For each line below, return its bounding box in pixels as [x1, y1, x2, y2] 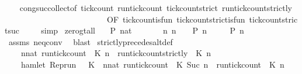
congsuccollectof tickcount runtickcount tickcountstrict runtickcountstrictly [19, 2, 292, 13]
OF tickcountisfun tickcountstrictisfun [106, 13, 245, 25]
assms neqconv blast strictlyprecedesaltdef [8, 35, 173, 47]
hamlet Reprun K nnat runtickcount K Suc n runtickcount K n [20, 58, 284, 70]
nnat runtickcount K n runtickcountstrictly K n [20, 47, 211, 59]
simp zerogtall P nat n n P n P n [41, 24, 244, 36]
